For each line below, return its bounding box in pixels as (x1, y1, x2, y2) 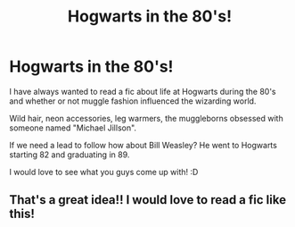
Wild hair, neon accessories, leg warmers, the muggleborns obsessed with (9, 113, 283, 123)
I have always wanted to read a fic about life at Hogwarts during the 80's (9, 86, 276, 97)
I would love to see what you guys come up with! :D (9, 166, 199, 177)
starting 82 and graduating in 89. (9, 149, 130, 160)
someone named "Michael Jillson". (9, 122, 136, 133)
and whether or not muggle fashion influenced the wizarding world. (9, 96, 257, 106)
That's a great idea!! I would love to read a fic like (9, 192, 287, 207)
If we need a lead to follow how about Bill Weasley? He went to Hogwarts (9, 139, 278, 150)
